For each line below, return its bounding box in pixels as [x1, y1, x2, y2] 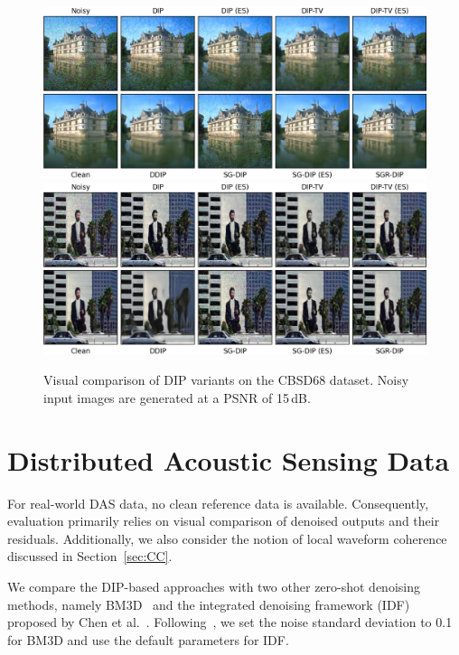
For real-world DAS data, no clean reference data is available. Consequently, [7, 493, 429, 512]
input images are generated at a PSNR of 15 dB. [43, 388, 311, 407]
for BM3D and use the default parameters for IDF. [7, 630, 289, 649]
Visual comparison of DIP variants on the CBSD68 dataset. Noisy [43, 370, 409, 389]
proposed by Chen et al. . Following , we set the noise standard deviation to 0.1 [7, 613, 453, 632]
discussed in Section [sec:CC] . [7, 547, 173, 566]
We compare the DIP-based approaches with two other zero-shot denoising [7, 576, 420, 595]
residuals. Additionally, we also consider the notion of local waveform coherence [7, 529, 447, 547]
